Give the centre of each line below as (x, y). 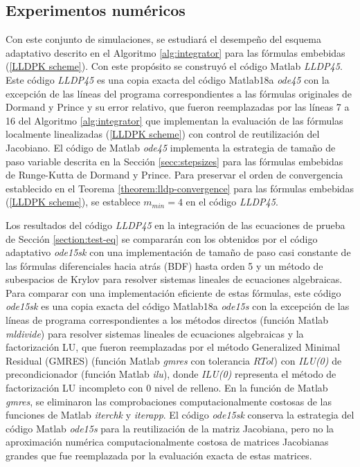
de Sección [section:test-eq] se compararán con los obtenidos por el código (162, 238)
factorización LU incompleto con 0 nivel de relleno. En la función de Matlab (167, 388)
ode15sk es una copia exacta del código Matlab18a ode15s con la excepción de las (178, 306)
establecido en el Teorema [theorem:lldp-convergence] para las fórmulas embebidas (180, 188)
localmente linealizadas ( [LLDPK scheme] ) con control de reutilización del (163, 134)
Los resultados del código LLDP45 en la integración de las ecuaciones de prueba (175, 225)
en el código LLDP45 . (232, 202)
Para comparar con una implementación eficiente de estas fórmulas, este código (173, 292)
